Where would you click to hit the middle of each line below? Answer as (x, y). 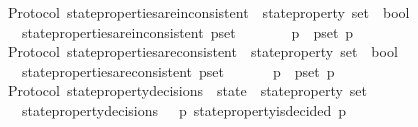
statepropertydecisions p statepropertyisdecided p (184, 109)
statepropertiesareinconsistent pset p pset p (187, 31)
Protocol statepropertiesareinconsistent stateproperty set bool (208, 12)
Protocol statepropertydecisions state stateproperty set (187, 90)
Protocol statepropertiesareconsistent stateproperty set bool (202, 51)
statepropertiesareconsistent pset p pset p (178, 70)
